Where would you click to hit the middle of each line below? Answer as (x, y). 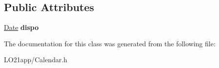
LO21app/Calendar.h (36, 60)
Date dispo (21, 27)
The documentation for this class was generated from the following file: (110, 43)
